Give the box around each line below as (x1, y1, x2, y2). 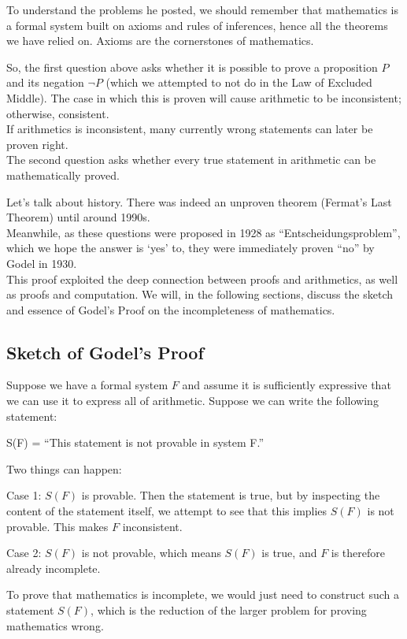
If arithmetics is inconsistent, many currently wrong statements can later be (6, 121, 373, 137)
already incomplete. (6, 559, 101, 576)
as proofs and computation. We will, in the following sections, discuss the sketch (6, 286, 394, 303)
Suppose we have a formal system (6, 377, 168, 393)
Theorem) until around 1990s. (6, 209, 150, 225)
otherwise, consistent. (6, 105, 109, 121)
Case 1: (6, 487, 42, 503)
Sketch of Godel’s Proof (6, 340, 204, 364)
